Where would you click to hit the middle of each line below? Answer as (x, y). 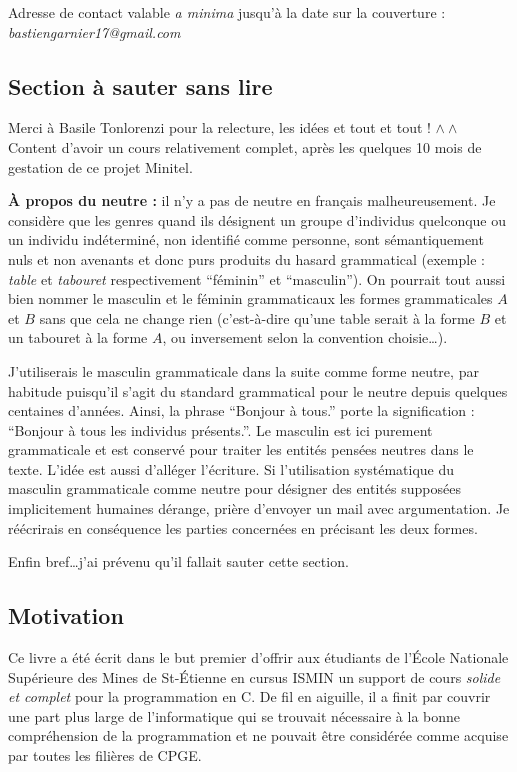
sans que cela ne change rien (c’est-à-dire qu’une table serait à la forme (257, 317)
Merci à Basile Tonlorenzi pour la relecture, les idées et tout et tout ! (219, 127)
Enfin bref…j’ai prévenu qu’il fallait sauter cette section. (178, 561)
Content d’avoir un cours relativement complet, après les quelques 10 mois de (245, 146)
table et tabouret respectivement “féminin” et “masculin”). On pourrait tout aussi (257, 278)
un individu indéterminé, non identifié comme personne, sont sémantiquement (246, 239)
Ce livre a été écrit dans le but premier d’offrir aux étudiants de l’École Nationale (258, 657)
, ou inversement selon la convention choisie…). (305, 337)
